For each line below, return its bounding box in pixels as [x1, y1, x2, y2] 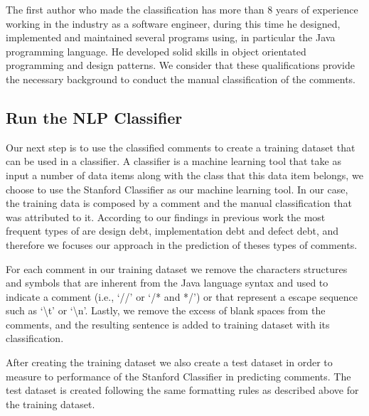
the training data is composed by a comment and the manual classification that [6, 196, 352, 210]
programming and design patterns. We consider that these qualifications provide [6, 58, 355, 73]
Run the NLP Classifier [6, 106, 183, 128]
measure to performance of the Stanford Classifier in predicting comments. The [6, 368, 351, 383]
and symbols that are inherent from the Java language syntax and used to [6, 275, 328, 290]
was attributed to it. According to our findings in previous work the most [6, 209, 326, 224]
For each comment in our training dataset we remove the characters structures [6, 261, 348, 276]
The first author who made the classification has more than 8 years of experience [6, 2, 358, 16]
